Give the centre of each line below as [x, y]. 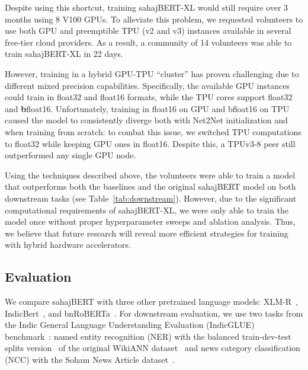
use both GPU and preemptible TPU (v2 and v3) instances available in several [148, 31]
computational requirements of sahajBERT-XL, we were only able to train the [147, 210]
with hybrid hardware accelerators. [68, 245]
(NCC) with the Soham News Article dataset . [90, 360]
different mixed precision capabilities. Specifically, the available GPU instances [147, 85]
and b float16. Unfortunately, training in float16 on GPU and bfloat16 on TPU [147, 108]
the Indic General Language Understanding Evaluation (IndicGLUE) [130, 325]
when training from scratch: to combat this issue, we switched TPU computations [153, 131]
